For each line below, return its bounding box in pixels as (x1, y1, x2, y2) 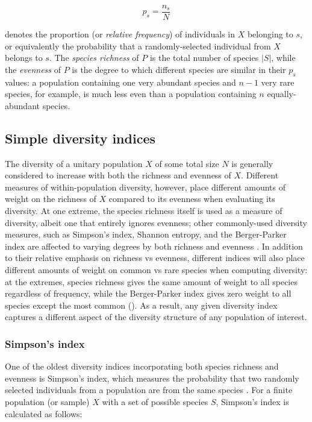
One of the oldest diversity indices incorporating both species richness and (5, 360, 279, 373)
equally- (267, 87, 296, 100)
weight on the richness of (5, 192, 96, 205)
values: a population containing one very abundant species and (5, 75, 236, 88)
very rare (261, 75, 295, 88)
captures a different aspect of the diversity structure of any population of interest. (5, 310, 307, 323)
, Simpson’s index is (216, 395, 289, 408)
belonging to (247, 28, 293, 40)
